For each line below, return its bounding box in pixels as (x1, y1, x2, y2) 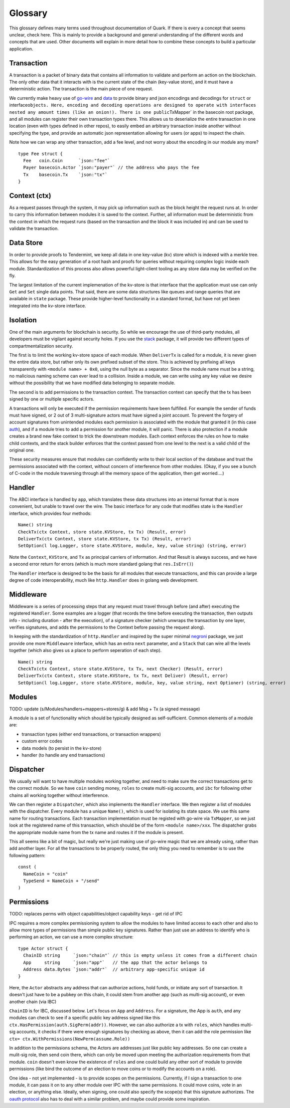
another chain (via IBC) (9, 998, 57, 1005)
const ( (18, 864, 37, 870)
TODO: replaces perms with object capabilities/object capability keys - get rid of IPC (9, 911, 183, 917)
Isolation (9, 316, 37, 324)
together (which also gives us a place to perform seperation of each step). (9, 648, 162, 654)
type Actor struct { (18, 945, 68, 951)
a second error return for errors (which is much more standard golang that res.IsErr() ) (9, 561, 194, 567)
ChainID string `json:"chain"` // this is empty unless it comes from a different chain (23, 953, 258, 958)
